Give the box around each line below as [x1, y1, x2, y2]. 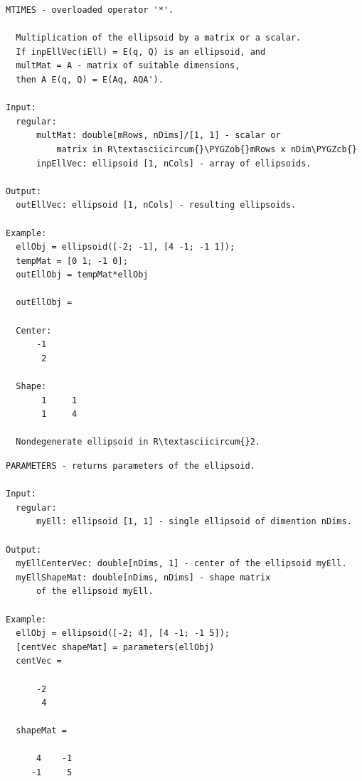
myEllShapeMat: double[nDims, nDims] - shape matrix [16, 572, 271, 583]
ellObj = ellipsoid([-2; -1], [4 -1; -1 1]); [16, 242, 235, 253]
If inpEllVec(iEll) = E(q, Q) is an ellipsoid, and [16, 46, 266, 57]
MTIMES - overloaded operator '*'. [6, 5, 174, 15]
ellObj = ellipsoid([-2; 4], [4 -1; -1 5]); [16, 628, 230, 639]
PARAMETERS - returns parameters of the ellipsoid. [6, 461, 255, 471]
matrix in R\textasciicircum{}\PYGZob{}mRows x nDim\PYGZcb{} [56, 144, 357, 154]
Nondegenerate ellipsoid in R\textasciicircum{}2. [16, 437, 260, 447]
